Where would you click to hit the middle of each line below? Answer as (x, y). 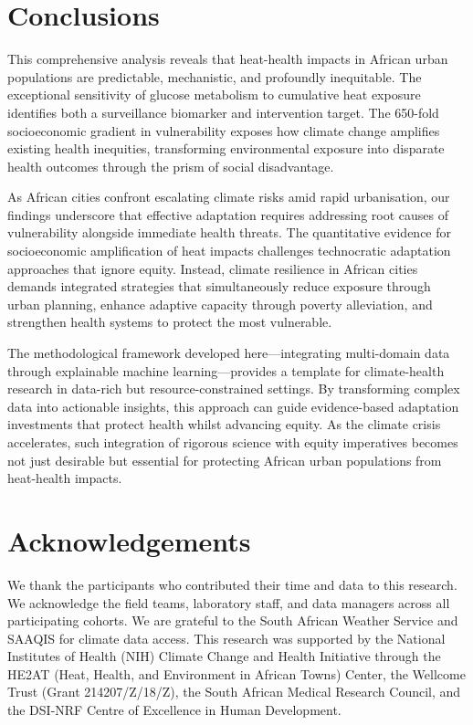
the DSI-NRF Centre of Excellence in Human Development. (174, 710)
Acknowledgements (129, 540)
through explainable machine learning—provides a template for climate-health (226, 370)
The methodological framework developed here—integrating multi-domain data (229, 353)
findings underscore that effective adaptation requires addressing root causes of (228, 214)
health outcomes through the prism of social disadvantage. (171, 166)
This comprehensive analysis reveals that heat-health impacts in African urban (228, 59)
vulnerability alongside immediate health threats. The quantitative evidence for (230, 232)
